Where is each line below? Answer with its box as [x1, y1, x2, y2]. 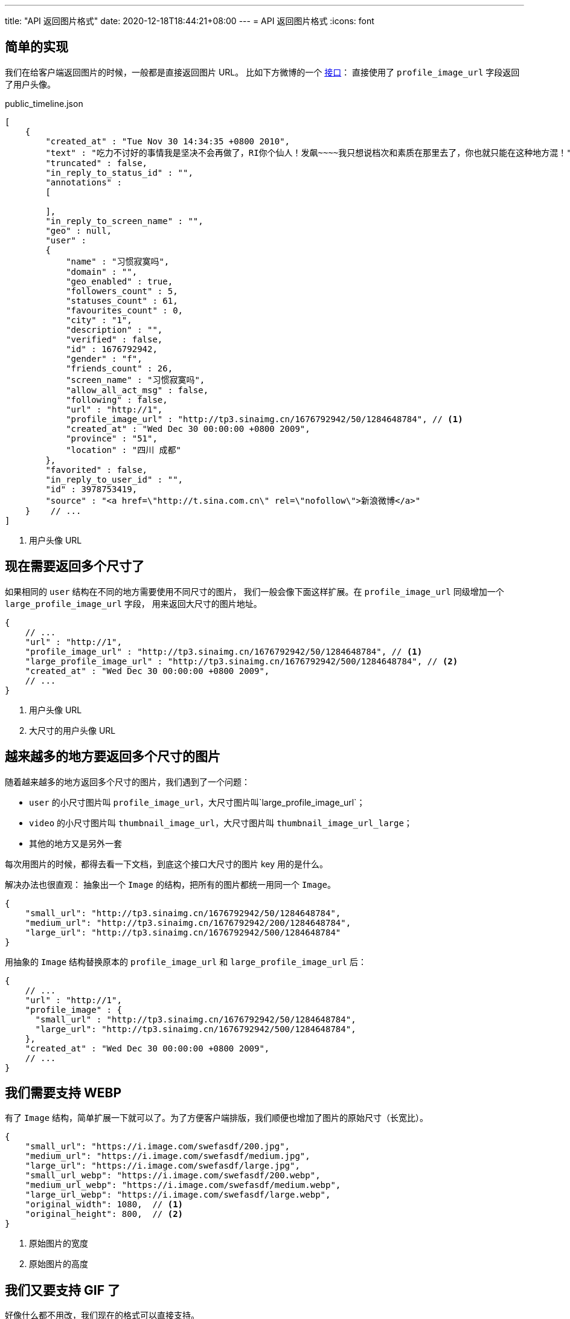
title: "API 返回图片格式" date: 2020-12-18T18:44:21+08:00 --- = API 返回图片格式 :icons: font [5, 16, 374, 26]
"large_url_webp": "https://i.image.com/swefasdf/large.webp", [25, 1190, 331, 1200]
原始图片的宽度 [29, 1238, 88, 1249]
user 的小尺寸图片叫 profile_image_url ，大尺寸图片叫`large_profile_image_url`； [29, 797, 365, 807]
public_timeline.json [5, 98, 83, 109]
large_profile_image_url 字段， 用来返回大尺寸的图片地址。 [5, 598, 262, 609]
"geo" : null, [45, 225, 112, 236]
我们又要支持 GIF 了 [5, 1282, 120, 1298]
